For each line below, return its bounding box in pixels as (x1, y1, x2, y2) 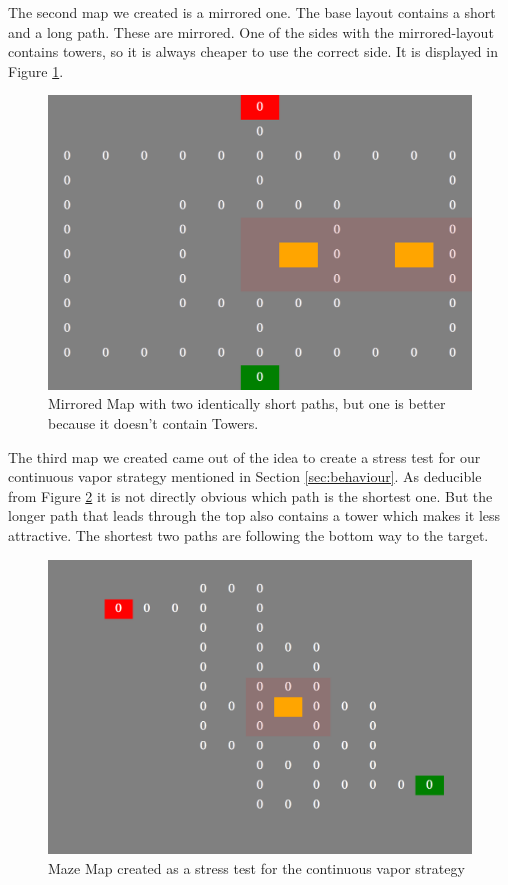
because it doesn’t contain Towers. (48, 412, 259, 433)
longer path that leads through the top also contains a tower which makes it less (8, 505, 501, 526)
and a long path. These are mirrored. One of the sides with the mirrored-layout (8, 21, 494, 42)
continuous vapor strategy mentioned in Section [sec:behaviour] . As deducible (8, 466, 482, 487)
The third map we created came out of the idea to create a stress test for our (8, 446, 481, 467)
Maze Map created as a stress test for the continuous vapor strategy (48, 857, 465, 878)
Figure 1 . (8, 60, 64, 81)
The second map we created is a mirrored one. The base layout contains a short (8, 2, 496, 22)
